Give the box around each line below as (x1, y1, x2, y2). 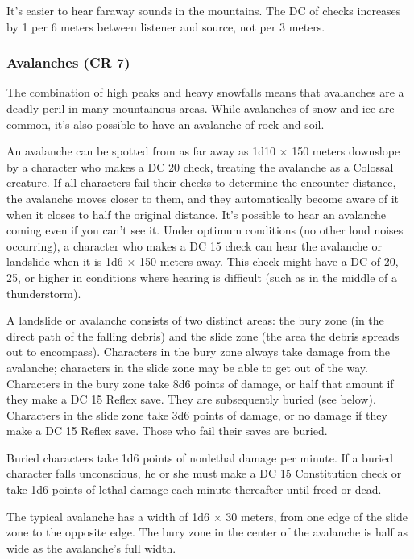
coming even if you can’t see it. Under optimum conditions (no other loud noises (6, 222, 404, 238)
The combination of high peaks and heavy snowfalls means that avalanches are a (6, 84, 404, 101)
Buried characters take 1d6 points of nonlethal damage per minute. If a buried (6, 449, 394, 466)
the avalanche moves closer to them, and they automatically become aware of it (6, 189, 400, 206)
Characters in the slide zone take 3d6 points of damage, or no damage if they (6, 406, 387, 423)
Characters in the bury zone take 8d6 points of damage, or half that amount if (6, 375, 394, 391)
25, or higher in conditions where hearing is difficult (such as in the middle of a (6, 268, 398, 285)
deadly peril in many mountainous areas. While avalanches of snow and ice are (6, 100, 395, 116)
